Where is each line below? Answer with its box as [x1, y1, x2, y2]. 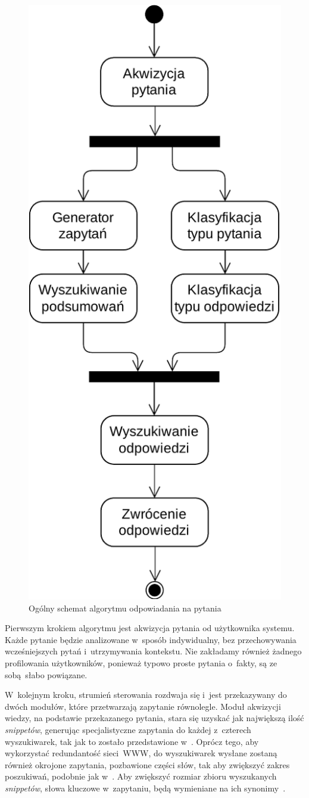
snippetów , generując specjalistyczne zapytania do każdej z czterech [5, 724, 251, 736]
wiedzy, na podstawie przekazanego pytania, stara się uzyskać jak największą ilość [5, 712, 304, 724]
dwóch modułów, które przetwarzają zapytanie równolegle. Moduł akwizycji [5, 700, 281, 712]
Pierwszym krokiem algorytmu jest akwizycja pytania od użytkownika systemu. [5, 622, 295, 634]
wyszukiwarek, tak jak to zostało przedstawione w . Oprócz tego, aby [5, 735, 259, 747]
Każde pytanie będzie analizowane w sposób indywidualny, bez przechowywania [5, 633, 296, 645]
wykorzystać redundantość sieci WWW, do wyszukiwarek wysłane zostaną [5, 747, 277, 759]
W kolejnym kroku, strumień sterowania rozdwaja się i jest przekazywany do [5, 688, 287, 701]
